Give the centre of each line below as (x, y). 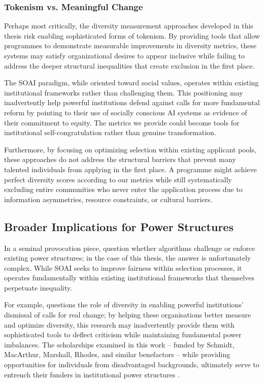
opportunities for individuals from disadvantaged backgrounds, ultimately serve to (132, 364)
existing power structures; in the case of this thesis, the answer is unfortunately (128, 258)
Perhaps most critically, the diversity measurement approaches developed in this (129, 26)
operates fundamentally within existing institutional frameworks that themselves (129, 278)
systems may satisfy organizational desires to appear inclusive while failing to (124, 55)
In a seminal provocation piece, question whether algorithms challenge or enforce (130, 248)
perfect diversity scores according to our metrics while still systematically (118, 179)
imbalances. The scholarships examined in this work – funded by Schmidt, (119, 344)
